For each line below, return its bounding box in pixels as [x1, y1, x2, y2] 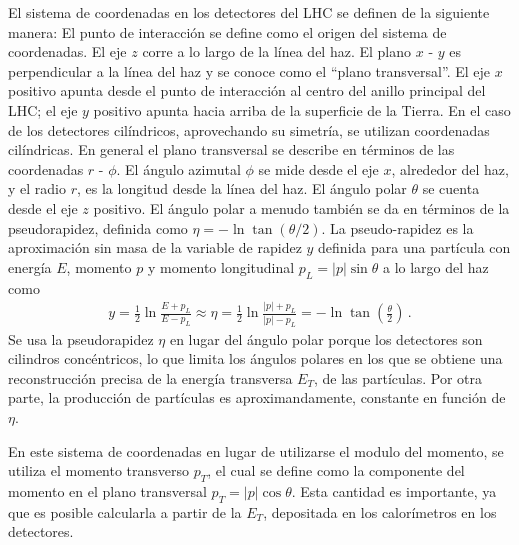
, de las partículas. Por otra [313, 367, 483, 388]
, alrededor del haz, [391, 158, 509, 179]
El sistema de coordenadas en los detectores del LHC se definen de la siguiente [8, 2, 490, 22]
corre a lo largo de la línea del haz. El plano [142, 41, 412, 62]
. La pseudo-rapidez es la [321, 217, 474, 238]
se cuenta [422, 178, 480, 199]
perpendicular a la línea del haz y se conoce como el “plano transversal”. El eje [8, 60, 490, 81]
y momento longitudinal [147, 256, 295, 277]
